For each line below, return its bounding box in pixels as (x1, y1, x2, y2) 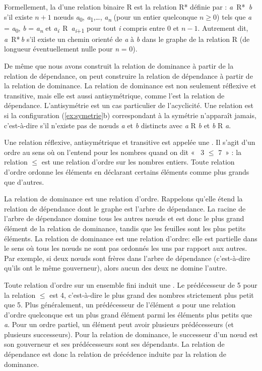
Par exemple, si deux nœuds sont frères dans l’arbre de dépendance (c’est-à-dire (4, 252, 250, 263)
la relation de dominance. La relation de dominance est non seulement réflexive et (4, 80, 256, 91)
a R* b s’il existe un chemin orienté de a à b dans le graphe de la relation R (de (4, 33, 250, 44)
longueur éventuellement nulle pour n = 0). (4, 43, 138, 54)
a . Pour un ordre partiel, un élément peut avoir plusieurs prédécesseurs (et (4, 319, 234, 330)
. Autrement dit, (198, 22, 248, 33)
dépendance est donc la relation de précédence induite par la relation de (4, 349, 226, 359)
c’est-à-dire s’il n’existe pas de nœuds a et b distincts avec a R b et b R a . (4, 120, 231, 130)
